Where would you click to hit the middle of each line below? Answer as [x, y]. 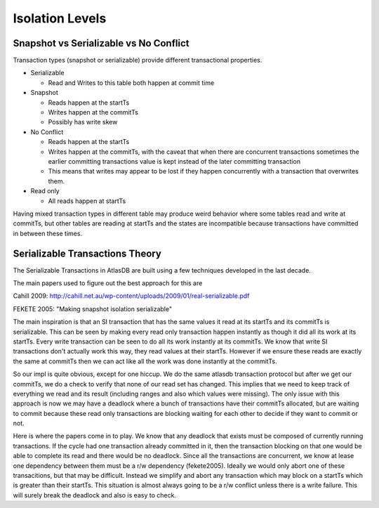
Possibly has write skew [83, 122]
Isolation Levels [60, 18]
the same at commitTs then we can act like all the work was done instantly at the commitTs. [145, 361]
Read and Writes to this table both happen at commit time [131, 83]
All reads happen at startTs [87, 201]
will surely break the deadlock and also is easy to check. [95, 495]
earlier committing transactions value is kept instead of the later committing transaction [174, 161]
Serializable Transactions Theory [87, 253]
